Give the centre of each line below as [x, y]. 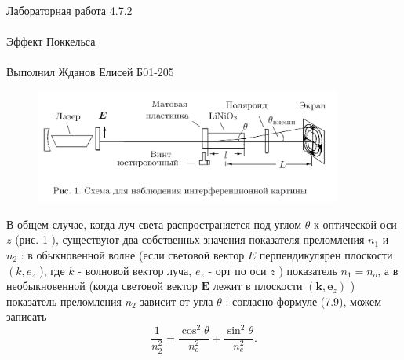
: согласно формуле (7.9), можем [304, 301]
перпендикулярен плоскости [326, 254]
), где [52, 270]
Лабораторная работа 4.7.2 [69, 10]
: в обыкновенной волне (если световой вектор [133, 254]
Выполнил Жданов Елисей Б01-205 [90, 72]
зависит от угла [177, 301]
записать [27, 316]
